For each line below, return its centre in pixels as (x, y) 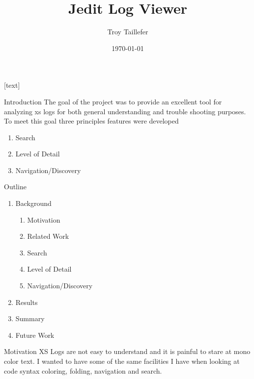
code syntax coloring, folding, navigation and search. (83, 370)
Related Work (48, 236)
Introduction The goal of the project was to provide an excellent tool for (113, 101)
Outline (15, 187)
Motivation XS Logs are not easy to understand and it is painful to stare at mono (127, 351)
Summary (30, 318)
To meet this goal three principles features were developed (91, 121)
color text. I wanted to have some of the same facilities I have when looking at (122, 361)
